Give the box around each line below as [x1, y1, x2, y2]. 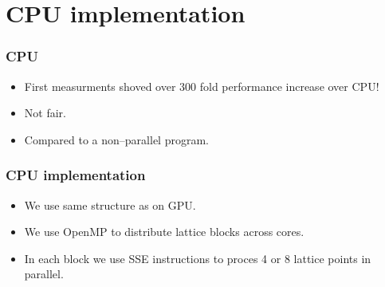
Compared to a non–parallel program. [24, 131, 209, 147]
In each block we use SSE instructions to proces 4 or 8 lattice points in [24, 250, 371, 266]
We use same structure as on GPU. [24, 196, 196, 213]
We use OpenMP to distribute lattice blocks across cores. [24, 223, 304, 240]
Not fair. [24, 104, 66, 121]
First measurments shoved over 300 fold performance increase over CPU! [24, 77, 379, 94]
